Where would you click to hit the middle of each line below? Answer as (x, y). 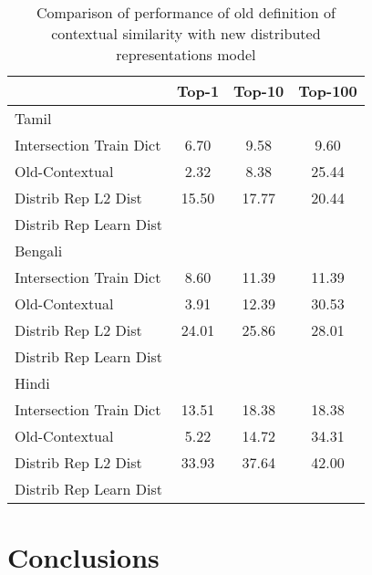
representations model (186, 54)
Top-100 (328, 91)
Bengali (39, 251)
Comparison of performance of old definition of (186, 12)
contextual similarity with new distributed (186, 33)
